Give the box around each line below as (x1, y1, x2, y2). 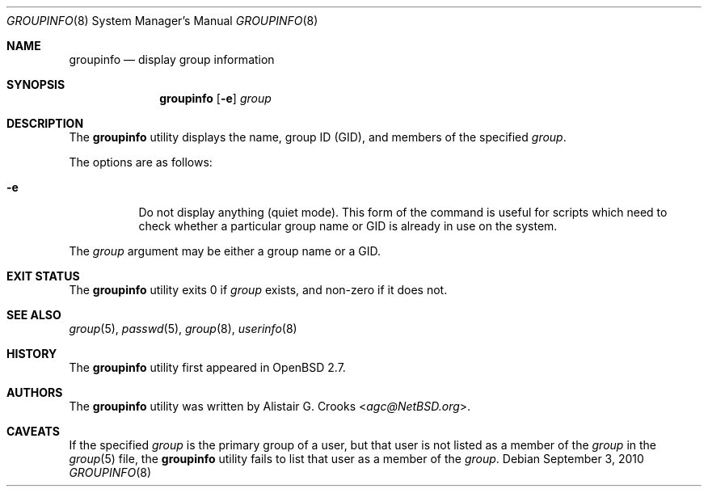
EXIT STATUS (6, 269, 80, 283)
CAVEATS (6, 424, 60, 438)
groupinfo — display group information (69, 53, 275, 66)
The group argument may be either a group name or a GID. (69, 244, 381, 258)
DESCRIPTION (6, 116, 84, 130)
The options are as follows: (69, 155, 213, 169)
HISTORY (6, 347, 57, 360)
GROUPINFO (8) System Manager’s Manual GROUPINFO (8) (6, 14, 318, 27)
